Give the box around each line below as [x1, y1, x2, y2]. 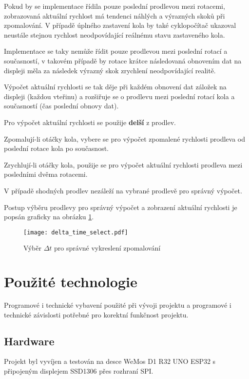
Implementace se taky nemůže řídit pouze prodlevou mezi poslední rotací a [4, 46, 228, 56]
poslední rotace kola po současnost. [4, 143, 109, 153]
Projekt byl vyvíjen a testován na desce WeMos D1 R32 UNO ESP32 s [4, 356, 216, 366]
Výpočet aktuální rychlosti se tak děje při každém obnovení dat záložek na [4, 82, 227, 92]
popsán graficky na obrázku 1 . [4, 211, 94, 222]
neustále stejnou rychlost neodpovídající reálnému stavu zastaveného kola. [4, 29, 225, 40]
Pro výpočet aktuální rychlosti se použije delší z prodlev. [4, 117, 176, 127]
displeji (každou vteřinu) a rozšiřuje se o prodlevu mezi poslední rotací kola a [4, 91, 235, 101]
